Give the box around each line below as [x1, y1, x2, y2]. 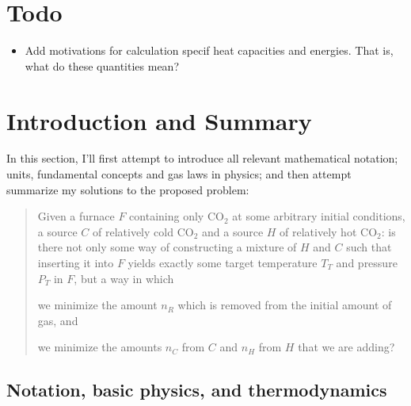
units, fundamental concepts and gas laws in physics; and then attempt [6, 166, 352, 182]
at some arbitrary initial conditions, [232, 208, 405, 224]
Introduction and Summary [6, 104, 312, 136]
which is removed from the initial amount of [177, 297, 392, 313]
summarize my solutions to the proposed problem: [6, 181, 249, 197]
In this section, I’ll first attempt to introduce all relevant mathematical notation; [6, 150, 398, 167]
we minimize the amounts [37, 339, 162, 355]
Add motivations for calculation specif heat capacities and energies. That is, [25, 42, 394, 59]
